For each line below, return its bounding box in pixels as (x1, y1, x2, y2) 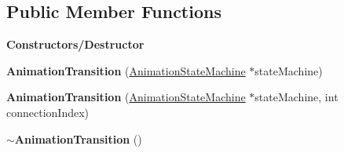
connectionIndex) (6, 104, 90, 120)
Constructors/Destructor (6, 36, 145, 53)
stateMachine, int (254, 89, 339, 105)
